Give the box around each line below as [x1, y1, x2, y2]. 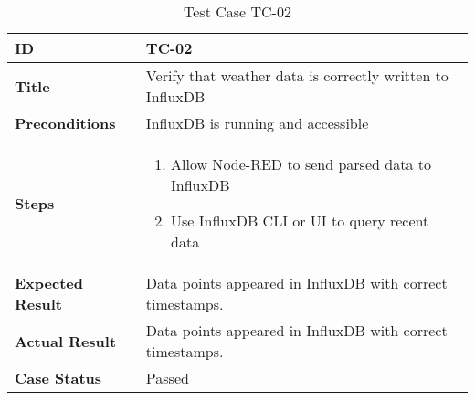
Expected [15, 272, 83, 293]
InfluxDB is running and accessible [145, 112, 369, 133]
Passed [145, 367, 189, 388]
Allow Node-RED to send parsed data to [171, 153, 431, 174]
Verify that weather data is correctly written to [145, 65, 449, 86]
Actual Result [15, 330, 117, 352]
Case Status [15, 367, 102, 388]
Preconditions [15, 112, 116, 133]
